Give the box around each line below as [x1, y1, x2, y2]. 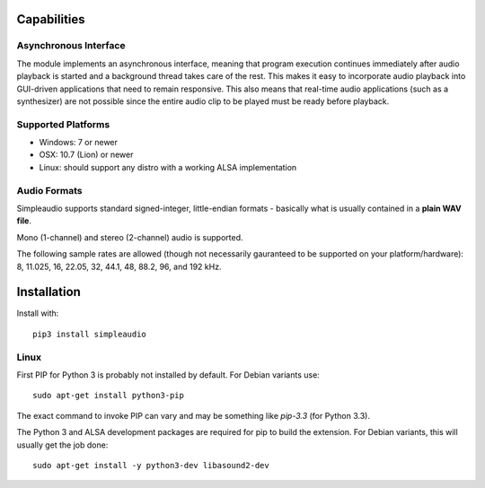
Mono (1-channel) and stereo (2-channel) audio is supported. [16, 231, 243, 242]
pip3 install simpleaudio [32, 328, 147, 339]
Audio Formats [16, 184, 83, 196]
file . [16, 215, 31, 226]
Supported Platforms [16, 118, 110, 130]
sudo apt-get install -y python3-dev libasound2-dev [32, 460, 269, 470]
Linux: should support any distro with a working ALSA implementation [39, 161, 297, 172]
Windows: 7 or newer [39, 137, 119, 148]
